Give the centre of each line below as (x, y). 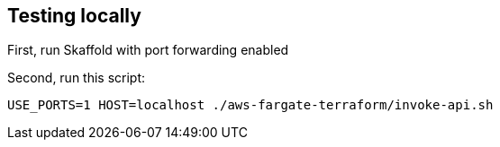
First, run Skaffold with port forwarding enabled (148, 50)
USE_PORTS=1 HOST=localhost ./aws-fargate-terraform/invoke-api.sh (250, 105)
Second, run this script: (77, 78)
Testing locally (74, 16)
